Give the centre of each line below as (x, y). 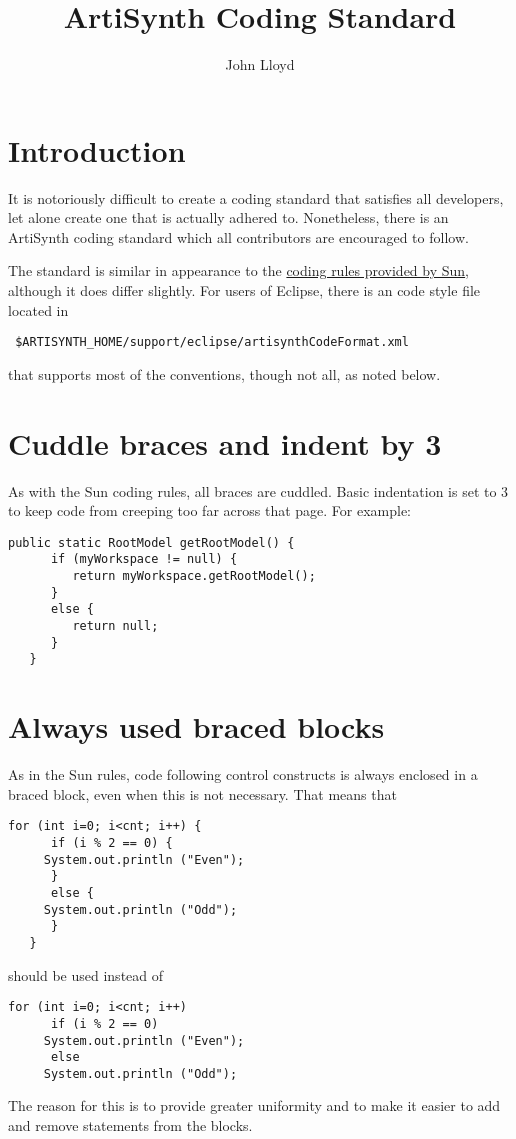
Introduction (97, 149)
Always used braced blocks (196, 726)
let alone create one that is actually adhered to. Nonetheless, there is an (228, 217)
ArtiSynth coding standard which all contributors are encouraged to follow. (238, 236)
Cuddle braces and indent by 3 (225, 442)
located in (38, 309)
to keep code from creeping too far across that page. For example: (210, 510)
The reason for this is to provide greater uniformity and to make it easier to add (254, 1105)
